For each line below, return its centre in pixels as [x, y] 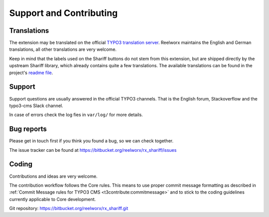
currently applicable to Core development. [53, 199]
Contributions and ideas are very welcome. [53, 176]
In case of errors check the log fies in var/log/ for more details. [76, 115]
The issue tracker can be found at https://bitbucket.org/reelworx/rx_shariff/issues [93, 150]
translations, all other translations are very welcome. [63, 49]
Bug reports [28, 129]
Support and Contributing [64, 13]
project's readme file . [31, 73]
